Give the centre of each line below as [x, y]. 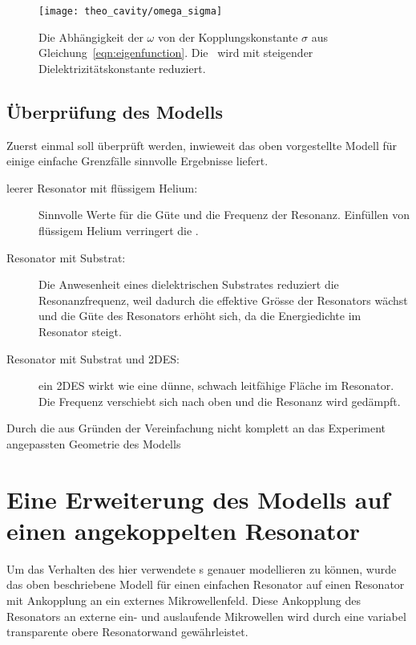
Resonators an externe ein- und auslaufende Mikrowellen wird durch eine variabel [206, 616]
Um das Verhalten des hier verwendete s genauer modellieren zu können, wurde [202, 568]
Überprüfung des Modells [115, 111]
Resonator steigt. [80, 331]
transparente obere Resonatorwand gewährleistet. [127, 632]
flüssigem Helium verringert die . [119, 231]
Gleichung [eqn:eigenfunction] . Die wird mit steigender [176, 53]
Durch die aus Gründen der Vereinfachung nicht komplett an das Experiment [196, 428]
